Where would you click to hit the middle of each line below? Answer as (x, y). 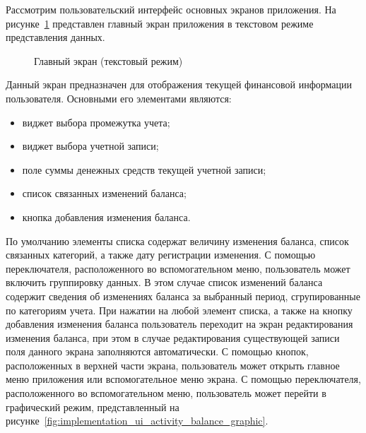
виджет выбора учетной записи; (90, 146)
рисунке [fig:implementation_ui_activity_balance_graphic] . (137, 421)
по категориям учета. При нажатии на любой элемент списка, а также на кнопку (179, 310)
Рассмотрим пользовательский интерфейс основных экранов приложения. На (171, 9)
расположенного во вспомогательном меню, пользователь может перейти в (166, 393)
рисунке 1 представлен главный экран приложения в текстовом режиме (160, 23)
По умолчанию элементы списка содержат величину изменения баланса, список (177, 241)
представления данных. (55, 37)
